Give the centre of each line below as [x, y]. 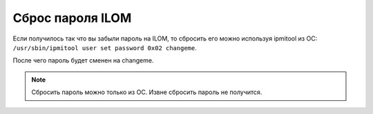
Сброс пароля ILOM [72, 18]
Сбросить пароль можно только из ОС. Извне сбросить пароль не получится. [147, 92]
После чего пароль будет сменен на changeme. [83, 60]
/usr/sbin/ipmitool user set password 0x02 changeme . [105, 47]
